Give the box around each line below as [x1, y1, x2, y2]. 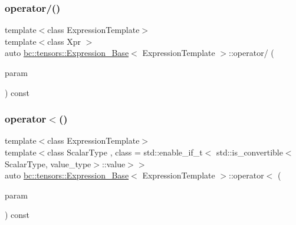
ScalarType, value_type [5, 157, 91, 170]
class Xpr [47, 35, 81, 47]
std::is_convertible [216, 146, 283, 158]
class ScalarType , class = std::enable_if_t [47, 146, 203, 158]
